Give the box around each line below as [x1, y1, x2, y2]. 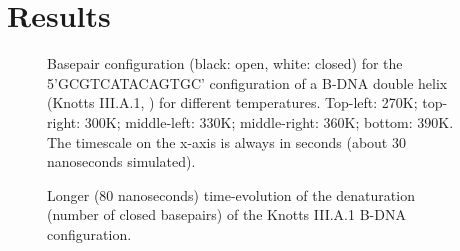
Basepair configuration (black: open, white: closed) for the [47, 53, 403, 74]
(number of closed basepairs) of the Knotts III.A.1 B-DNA [47, 204, 406, 225]
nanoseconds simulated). [47, 151, 196, 172]
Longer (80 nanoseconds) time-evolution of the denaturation [47, 184, 415, 205]
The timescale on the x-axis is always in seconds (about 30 [47, 131, 406, 152]
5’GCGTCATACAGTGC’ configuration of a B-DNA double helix [47, 72, 448, 93]
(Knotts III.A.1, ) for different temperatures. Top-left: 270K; [47, 92, 418, 113]
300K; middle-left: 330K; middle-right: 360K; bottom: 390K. [84, 111, 454, 132]
